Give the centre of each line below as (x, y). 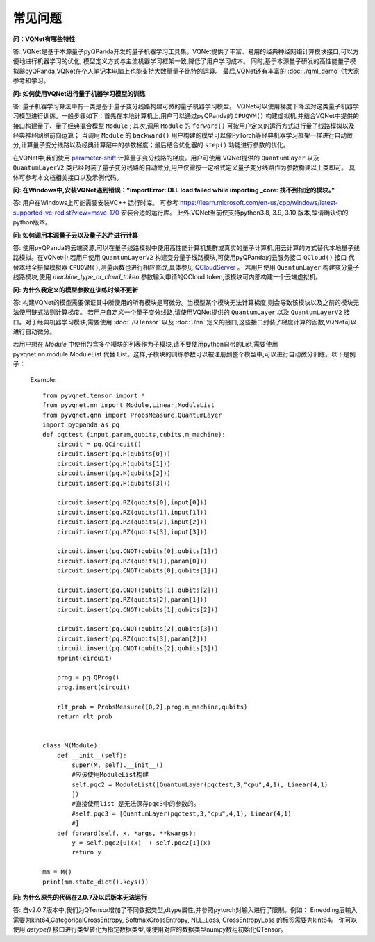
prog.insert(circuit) (94, 687)
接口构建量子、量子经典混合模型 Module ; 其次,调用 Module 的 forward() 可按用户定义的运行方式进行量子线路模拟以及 (184, 126)
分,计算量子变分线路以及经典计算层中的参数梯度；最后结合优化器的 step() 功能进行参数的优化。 (151, 145)
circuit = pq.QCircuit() (99, 444)
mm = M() (57, 872)
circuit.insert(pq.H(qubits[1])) (114, 463)
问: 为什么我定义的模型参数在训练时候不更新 (75, 290)
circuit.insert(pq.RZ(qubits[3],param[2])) (132, 638)
